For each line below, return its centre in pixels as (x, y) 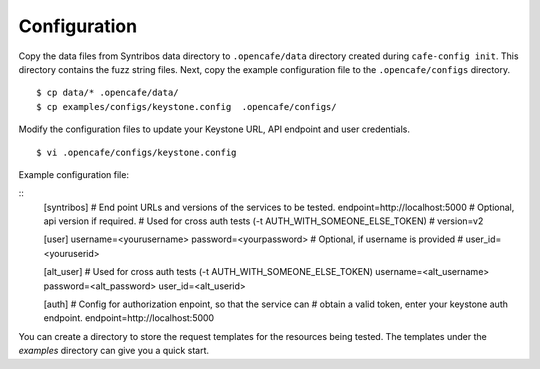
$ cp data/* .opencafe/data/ (107, 93)
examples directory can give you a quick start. (114, 351)
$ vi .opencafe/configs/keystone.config (136, 152)
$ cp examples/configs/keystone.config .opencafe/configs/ (186, 106)
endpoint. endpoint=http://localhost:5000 (129, 318)
